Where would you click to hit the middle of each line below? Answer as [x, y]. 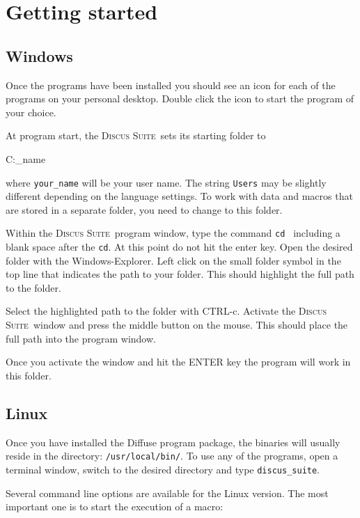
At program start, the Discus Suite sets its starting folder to [136, 135]
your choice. [31, 112]
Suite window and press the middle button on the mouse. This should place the [177, 325]
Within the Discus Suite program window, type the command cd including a [173, 233]
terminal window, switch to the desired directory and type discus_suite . [163, 469]
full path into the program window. [81, 338]
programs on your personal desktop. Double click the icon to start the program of [180, 99]
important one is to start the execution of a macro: [115, 507]
